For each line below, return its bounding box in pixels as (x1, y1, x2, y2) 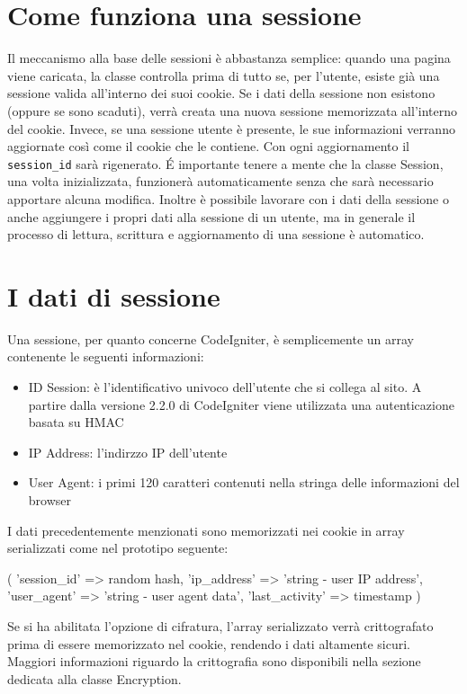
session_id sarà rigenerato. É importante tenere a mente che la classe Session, (7, 154, 444, 173)
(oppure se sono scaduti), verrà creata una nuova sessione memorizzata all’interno (7, 101, 457, 120)
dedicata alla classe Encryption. (7, 669, 182, 688)
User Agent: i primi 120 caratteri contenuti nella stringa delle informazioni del (28, 473, 460, 492)
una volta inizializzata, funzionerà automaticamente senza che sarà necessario (7, 172, 434, 191)
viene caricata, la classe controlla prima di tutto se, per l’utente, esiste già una (7, 66, 440, 85)
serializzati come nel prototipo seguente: (7, 538, 229, 557)
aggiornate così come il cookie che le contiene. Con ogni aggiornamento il (7, 137, 409, 156)
